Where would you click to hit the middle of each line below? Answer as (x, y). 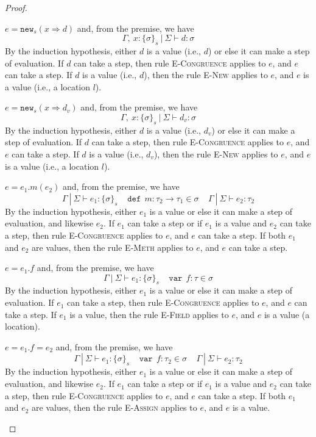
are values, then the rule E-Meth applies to (113, 247)
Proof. (16, 7)
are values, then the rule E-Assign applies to (114, 407)
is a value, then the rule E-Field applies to (149, 314)
